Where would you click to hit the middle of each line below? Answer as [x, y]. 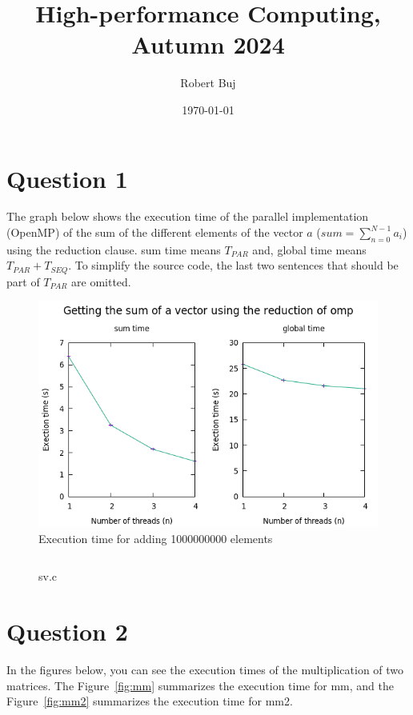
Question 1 [67, 178]
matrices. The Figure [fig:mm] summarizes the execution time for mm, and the [200, 685]
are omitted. [101, 281]
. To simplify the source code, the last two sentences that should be [233, 265]
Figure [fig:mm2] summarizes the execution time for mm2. [150, 701]
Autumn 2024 [208, 44]
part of [23, 281]
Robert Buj [208, 83]
